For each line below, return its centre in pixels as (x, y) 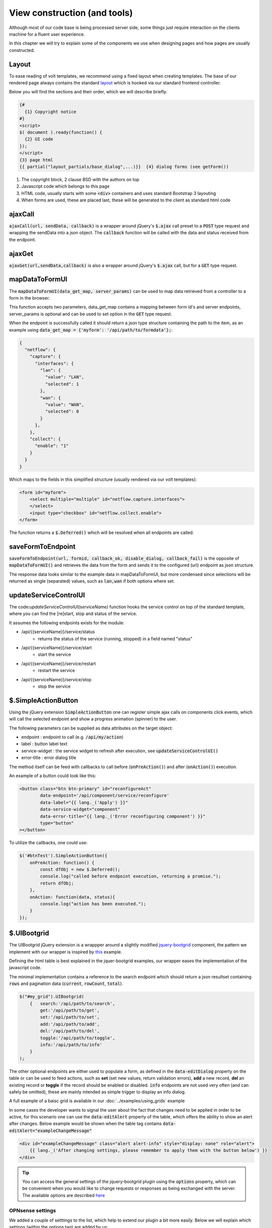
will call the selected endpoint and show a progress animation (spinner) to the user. (93, 719)
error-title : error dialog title (49, 758)
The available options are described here (64, 1195)
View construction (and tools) (71, 13)
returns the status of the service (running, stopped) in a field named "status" (115, 639)
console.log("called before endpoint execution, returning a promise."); (131, 876)
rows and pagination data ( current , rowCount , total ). (66, 984)
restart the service (57, 670)
